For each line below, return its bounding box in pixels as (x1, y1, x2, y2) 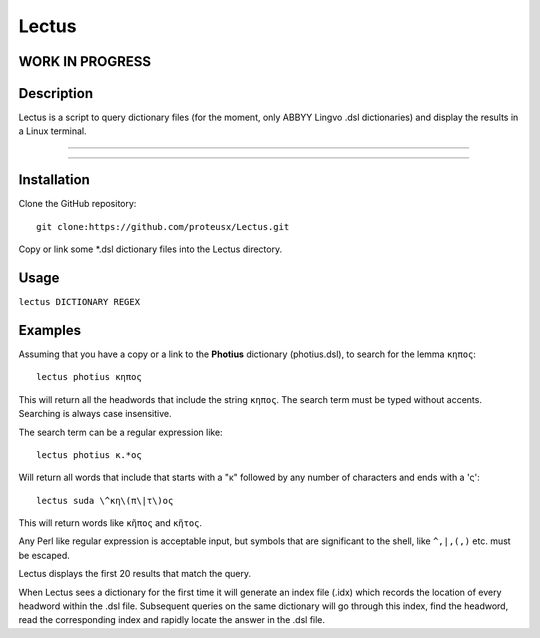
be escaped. (18, 549, 70, 561)
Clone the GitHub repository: (18, 198, 137, 210)
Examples (18, 321, 82, 339)
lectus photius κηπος (36, 371, 142, 383)
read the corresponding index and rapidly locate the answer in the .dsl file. (18, 614, 325, 626)
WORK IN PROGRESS (18, 53, 152, 70)
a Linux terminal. (18, 125, 87, 137)
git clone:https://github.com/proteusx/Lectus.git (36, 221, 290, 232)
